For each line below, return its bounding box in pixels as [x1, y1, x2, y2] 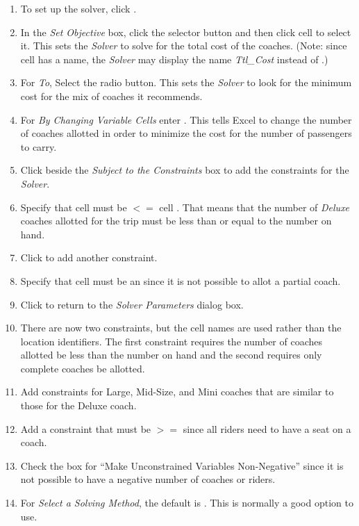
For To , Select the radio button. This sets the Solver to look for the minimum [20, 75, 352, 90]
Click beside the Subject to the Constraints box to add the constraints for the [20, 163, 349, 177]
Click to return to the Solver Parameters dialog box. [20, 297, 244, 311]
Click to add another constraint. [20, 250, 158, 265]
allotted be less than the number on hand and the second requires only [20, 347, 322, 362]
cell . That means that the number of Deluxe [159, 199, 350, 214]
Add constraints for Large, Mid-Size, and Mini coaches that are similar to [20, 384, 334, 399]
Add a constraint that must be [20, 421, 151, 436]
